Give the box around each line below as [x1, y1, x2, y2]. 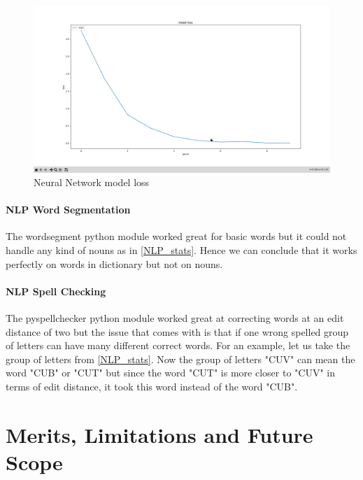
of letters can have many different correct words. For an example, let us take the [6, 338, 350, 353]
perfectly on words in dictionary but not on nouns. [6, 256, 223, 271]
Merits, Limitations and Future [6, 420, 313, 449]
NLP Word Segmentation [6, 202, 131, 217]
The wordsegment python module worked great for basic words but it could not [6, 229, 347, 243]
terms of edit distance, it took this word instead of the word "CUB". [6, 379, 298, 394]
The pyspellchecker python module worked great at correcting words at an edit [6, 311, 344, 325]
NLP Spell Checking [6, 283, 106, 298]
